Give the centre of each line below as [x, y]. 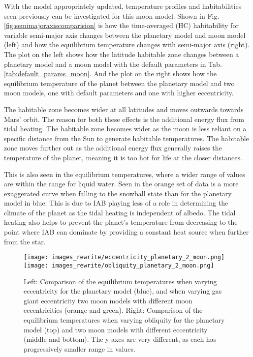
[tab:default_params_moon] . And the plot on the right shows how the [111, 74]
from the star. [25, 241]
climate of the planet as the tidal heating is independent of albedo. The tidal [120, 212]
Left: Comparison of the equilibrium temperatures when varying [120, 281]
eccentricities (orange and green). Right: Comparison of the [113, 310]
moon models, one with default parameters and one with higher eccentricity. [119, 93]
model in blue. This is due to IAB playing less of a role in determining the [116, 203]
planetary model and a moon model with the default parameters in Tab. [113, 64]
